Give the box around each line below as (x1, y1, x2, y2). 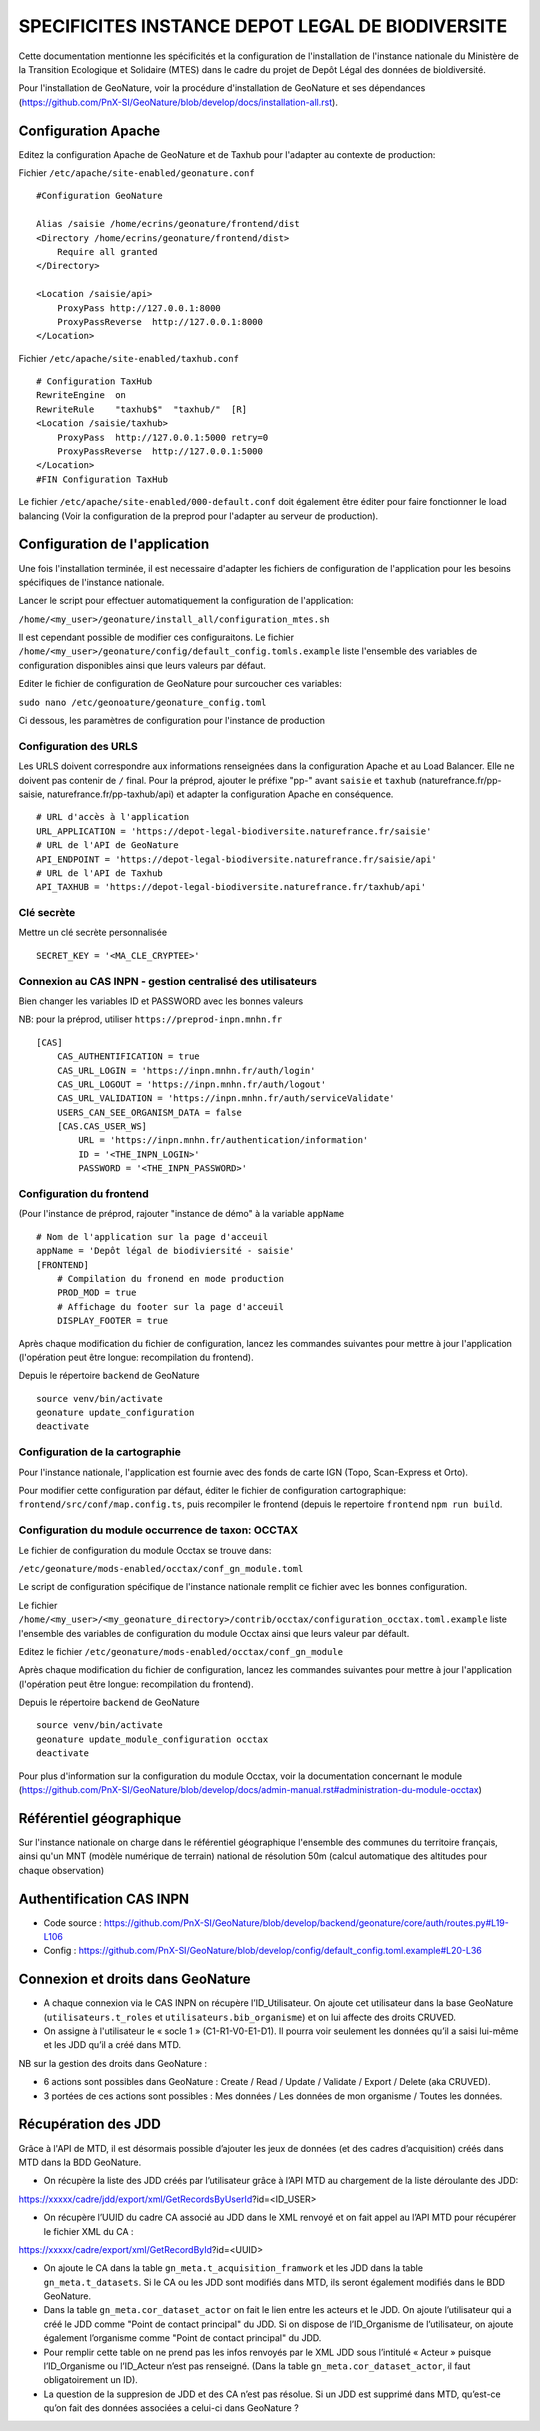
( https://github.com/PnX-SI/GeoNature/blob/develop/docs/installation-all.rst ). (18, 96, 339, 108)
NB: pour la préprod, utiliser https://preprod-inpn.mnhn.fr (18, 1013, 283, 1025)
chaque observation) (18, 1864, 105, 1876)
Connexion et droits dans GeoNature (18, 1971, 251, 1988)
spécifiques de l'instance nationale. (18, 576, 165, 588)
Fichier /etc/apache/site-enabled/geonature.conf (18, 167, 255, 179)
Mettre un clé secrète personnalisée (18, 926, 168, 939)
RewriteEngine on (36, 390, 127, 401)
